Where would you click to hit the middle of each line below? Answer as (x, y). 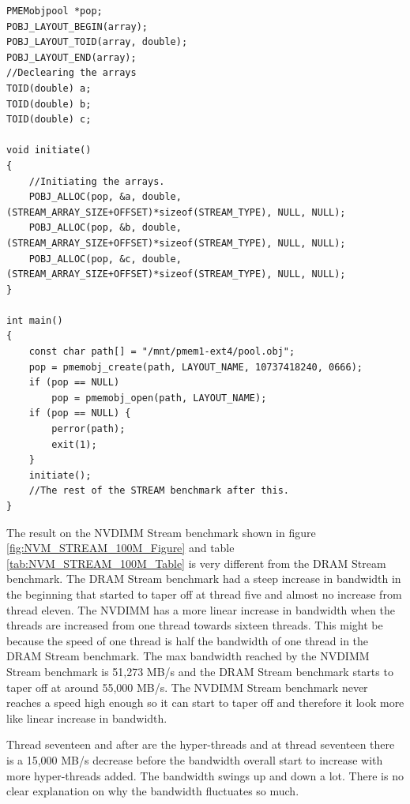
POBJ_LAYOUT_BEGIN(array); (77, 26)
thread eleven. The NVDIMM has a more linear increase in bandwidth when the (201, 609)
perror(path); (88, 429)
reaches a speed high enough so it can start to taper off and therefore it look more (205, 703)
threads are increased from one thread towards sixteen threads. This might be (195, 625)
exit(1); (74, 444)
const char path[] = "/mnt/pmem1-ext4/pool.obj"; (162, 352)
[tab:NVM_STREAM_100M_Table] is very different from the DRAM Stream (196, 563)
